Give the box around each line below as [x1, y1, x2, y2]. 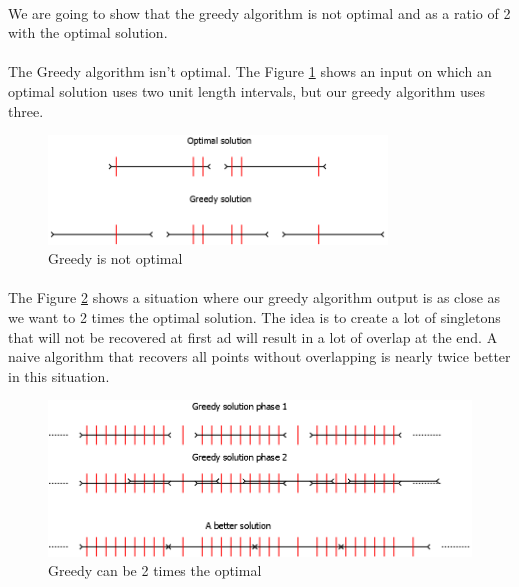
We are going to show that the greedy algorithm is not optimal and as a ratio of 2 [8, 2, 511, 23]
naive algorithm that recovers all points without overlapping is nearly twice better [8, 346, 511, 367]
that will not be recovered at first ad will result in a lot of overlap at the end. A [8, 326, 498, 347]
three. [8, 100, 44, 121]
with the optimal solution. [8, 22, 168, 43]
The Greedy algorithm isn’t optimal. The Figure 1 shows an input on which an [8, 61, 492, 82]
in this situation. [8, 365, 110, 386]
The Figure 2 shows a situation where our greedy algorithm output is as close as [8, 287, 501, 308]
